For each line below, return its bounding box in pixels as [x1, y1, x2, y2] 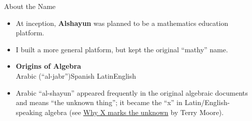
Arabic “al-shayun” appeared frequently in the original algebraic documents [15, 87, 248, 98]
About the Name [4, 1, 56, 11]
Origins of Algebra [15, 61, 81, 71]
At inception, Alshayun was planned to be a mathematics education [15, 17, 228, 28]
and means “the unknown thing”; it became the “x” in [15, 97, 182, 108]
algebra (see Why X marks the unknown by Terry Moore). [44, 107, 224, 117]
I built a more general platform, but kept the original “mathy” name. [15, 44, 228, 54]
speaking [15, 107, 42, 117]
